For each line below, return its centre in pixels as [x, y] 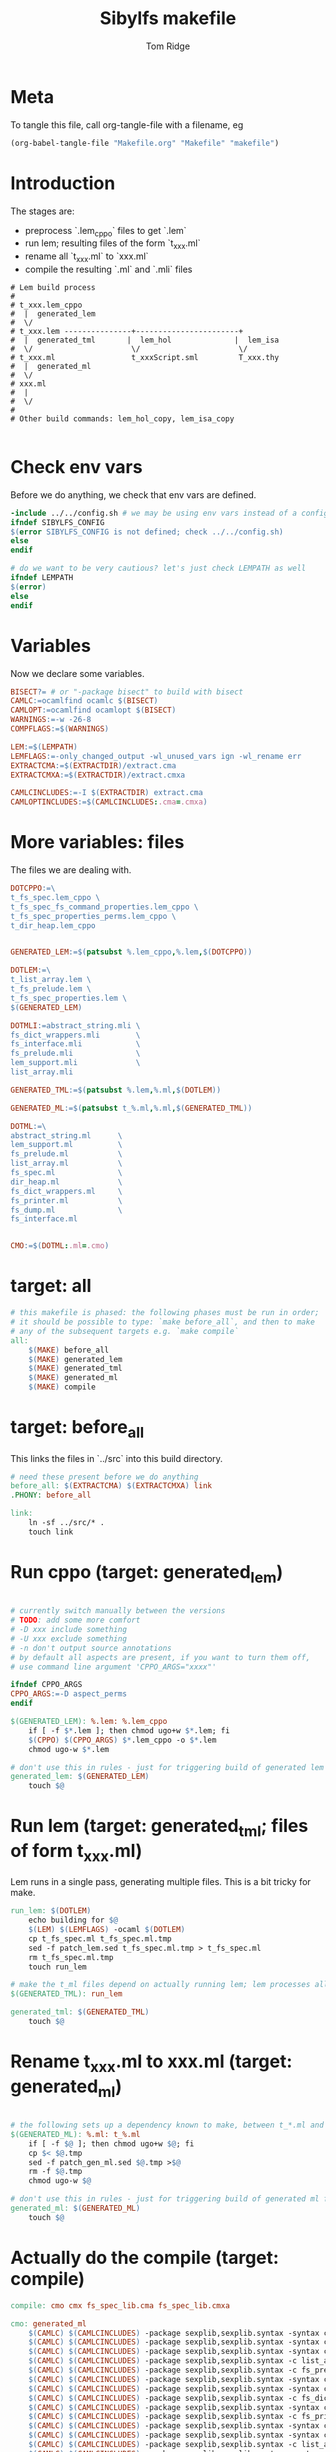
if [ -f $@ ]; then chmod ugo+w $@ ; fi [111, 2143]
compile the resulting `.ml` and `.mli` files [108, 269]
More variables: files [97, 842]
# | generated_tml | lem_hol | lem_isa [145, 340]
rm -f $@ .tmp [55, 2172]
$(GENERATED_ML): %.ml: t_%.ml [75, 2134]
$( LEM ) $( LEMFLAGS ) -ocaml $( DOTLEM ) [107, 1930]
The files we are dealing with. [71, 870]
